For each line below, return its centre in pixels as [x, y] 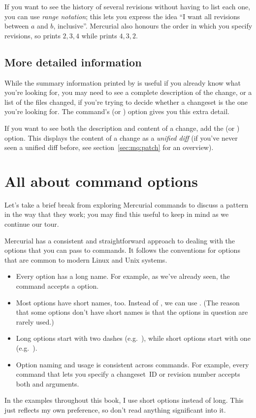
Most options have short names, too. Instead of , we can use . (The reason [128, 302]
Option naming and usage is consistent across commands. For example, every [132, 364]
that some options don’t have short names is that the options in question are [132, 312]
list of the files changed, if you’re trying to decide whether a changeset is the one [126, 102]
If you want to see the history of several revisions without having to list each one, [128, 6]
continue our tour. [32, 224]
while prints [99, 35]
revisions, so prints [32, 35]
